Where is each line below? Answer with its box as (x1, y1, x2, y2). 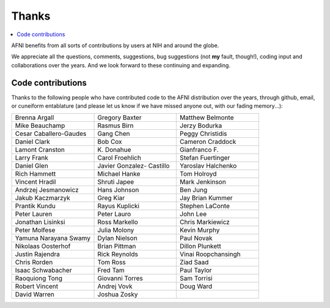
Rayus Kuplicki (97, 202, 140, 211)
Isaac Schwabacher (15, 266, 72, 275)
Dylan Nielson (97, 234, 137, 242)
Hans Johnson (97, 186, 139, 194)
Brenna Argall (15, 113, 54, 122)
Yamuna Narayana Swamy (15, 234, 91, 242)
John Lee (179, 210, 207, 219)
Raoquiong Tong (15, 274, 62, 283)
